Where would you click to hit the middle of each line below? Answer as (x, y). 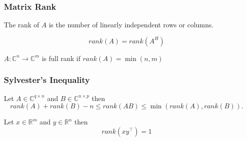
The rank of (22, 25)
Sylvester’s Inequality (47, 80)
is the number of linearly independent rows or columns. (131, 25)
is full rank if (61, 58)
